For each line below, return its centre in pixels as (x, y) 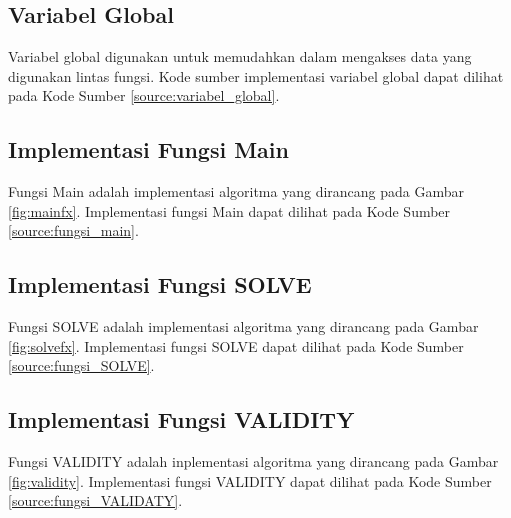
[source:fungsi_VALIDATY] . (95, 500)
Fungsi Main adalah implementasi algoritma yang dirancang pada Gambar (236, 191)
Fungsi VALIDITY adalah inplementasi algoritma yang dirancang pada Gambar (253, 461)
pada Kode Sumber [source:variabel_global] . (144, 95)
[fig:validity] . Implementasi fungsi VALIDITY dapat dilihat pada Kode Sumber (250, 480)
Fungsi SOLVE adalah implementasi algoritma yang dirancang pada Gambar (243, 326)
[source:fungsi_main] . (73, 230)
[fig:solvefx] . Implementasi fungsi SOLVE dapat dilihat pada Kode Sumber (236, 345)
